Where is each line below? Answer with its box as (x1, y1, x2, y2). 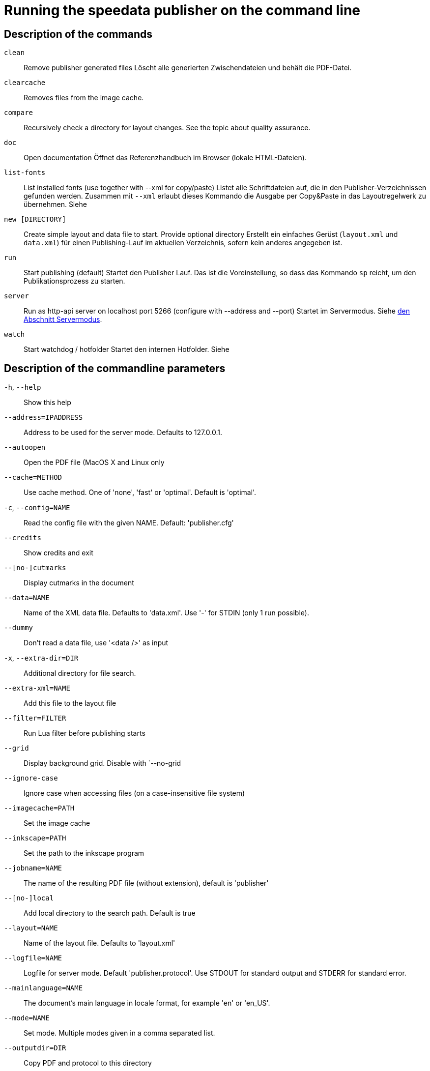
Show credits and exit (24, 549, 93, 557)
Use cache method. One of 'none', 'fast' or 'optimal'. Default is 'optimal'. (24, 488, 257, 497)
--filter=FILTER (4, 714, 66, 723)
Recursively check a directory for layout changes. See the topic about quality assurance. (24, 123, 311, 132)
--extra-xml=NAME (4, 684, 70, 693)
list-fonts (4, 169, 46, 177)
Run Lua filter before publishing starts (24, 729, 145, 738)
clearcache (4, 79, 46, 87)
